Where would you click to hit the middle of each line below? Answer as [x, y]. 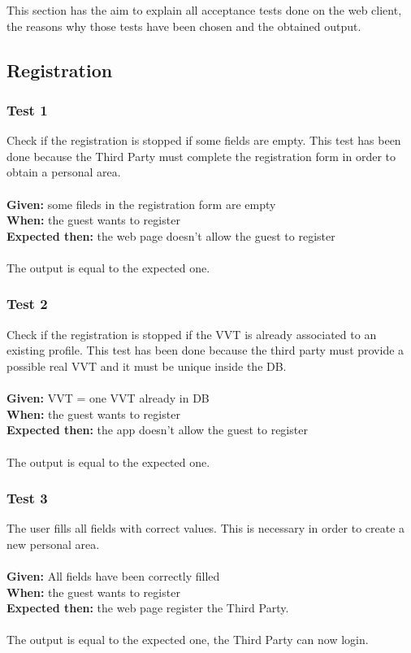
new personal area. [53, 544]
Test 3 [27, 498]
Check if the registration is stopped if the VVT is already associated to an [192, 334]
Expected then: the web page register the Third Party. [148, 608]
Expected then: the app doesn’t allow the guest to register [157, 430]
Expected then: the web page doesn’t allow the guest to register [171, 235]
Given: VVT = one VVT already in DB [108, 398]
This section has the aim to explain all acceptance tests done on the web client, [204, 10]
